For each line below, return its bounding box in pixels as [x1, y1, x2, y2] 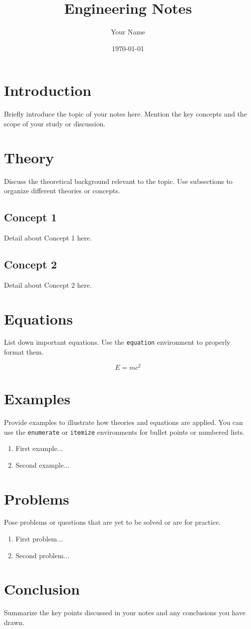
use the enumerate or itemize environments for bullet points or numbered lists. [4, 426, 245, 437]
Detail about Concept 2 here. [4, 279, 92, 290]
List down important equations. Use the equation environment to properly [4, 337, 230, 347]
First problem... [15, 534, 63, 544]
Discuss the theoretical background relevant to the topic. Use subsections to [4, 176, 233, 186]
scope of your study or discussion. [4, 118, 106, 128]
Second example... [15, 459, 70, 470]
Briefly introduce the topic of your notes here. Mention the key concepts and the [4, 109, 247, 119]
